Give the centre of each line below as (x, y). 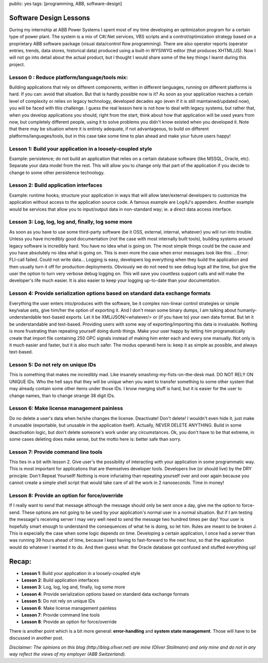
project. (17, 64)
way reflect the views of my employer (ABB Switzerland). (67, 654)
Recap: (20, 561)
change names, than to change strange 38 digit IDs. (62, 396)
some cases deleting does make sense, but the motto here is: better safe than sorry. (95, 439)
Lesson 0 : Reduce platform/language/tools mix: (68, 77)
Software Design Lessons (50, 18)
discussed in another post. (36, 638)
